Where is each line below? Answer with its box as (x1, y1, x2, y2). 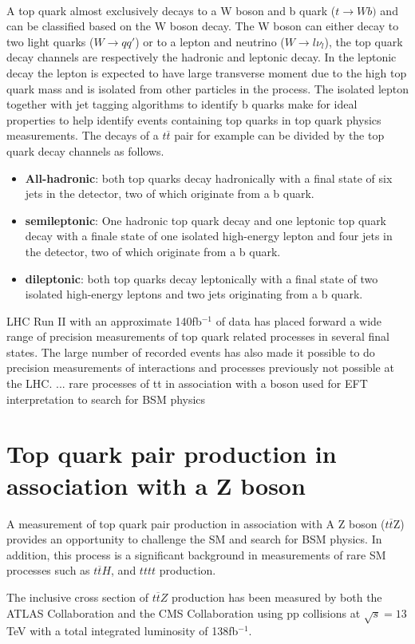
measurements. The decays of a (6, 127, 159, 144)
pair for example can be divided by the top (174, 127, 385, 144)
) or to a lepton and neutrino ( (135, 33, 285, 49)
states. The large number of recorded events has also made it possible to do (6, 343, 375, 360)
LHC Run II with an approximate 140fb (6, 312, 202, 329)
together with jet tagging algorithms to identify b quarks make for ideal (6, 96, 358, 113)
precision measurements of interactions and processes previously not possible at (6, 359, 394, 376)
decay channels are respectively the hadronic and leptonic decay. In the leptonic (6, 49, 397, 65)
